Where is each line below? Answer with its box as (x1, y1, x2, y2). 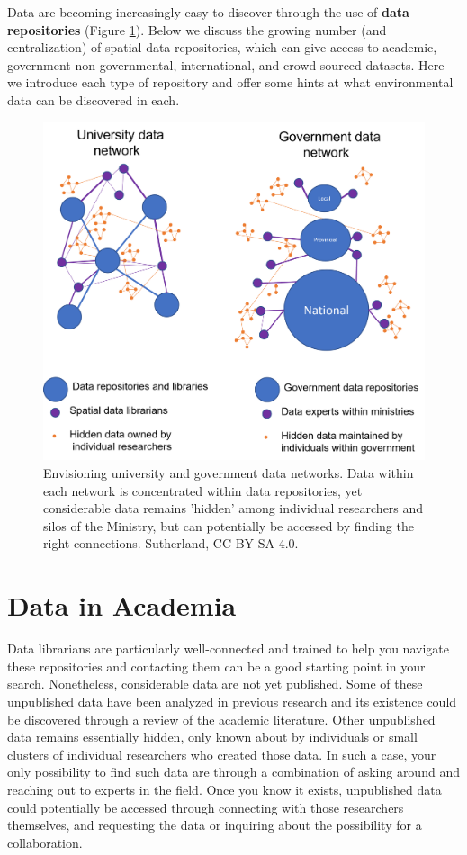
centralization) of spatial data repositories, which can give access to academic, (7, 38, 437, 57)
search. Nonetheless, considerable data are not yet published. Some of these (7, 674, 423, 693)
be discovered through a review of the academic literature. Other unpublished (7, 709, 436, 728)
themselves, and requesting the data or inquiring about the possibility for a (7, 815, 422, 834)
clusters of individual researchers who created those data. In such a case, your (7, 744, 436, 763)
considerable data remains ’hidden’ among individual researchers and (43, 499, 424, 517)
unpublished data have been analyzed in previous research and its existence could (7, 691, 457, 710)
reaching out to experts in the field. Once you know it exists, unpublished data (7, 779, 442, 798)
